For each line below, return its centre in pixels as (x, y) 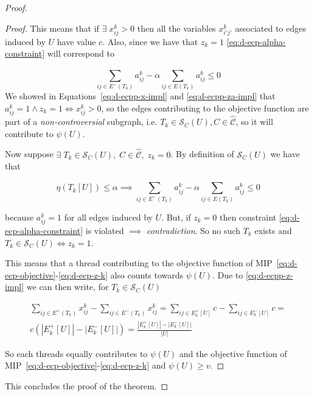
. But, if (176, 217)
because (19, 217)
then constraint (248, 217)
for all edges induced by (108, 217)
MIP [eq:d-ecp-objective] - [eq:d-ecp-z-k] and (85, 365)
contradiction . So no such (193, 231)
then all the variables (176, 28)
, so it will (254, 122)
